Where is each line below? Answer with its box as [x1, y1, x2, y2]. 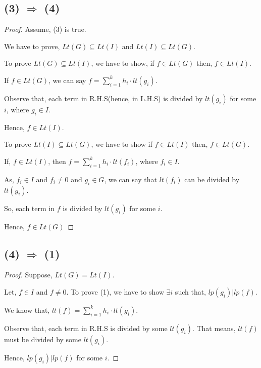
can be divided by [184, 174, 240, 184]
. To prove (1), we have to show [66, 286, 164, 297]
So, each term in [4, 202, 55, 213]
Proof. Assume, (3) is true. [4, 24, 86, 34]
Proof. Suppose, [4, 269, 53, 280]
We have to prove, [4, 40, 60, 51]
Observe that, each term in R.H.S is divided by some [4, 322, 168, 333]
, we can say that [104, 174, 158, 184]
